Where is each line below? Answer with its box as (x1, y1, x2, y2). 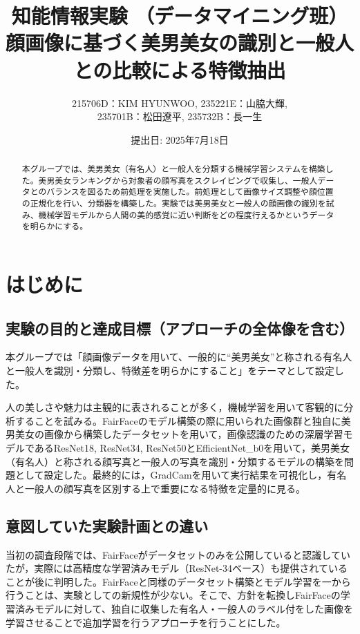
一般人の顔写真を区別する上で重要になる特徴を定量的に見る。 (24, 481, 305, 495)
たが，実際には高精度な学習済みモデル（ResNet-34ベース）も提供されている (6, 561, 348, 575)
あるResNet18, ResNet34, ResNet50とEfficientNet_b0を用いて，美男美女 (34, 440, 350, 454)
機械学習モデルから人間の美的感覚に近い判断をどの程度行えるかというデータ (38, 209, 334, 220)
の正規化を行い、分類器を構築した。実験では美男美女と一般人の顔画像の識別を (21, 198, 326, 209)
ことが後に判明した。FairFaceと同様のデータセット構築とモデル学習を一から (6, 574, 351, 588)
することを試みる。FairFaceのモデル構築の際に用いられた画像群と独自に (15, 413, 341, 428)
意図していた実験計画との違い (6, 515, 209, 536)
